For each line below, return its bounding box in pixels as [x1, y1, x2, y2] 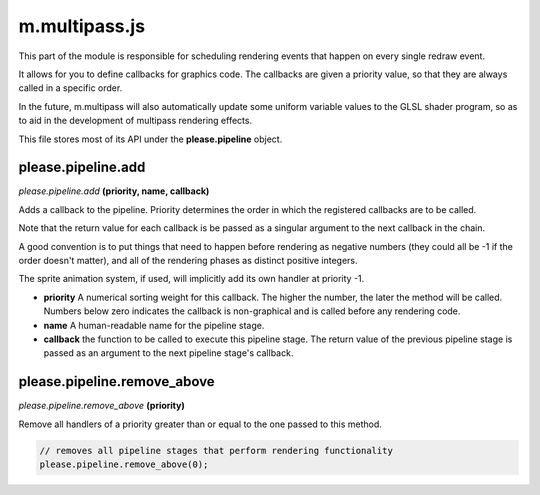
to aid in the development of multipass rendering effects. [18, 115, 253, 127]
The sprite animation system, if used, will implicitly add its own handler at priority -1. [18, 273, 365, 285]
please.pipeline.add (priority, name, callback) [18, 185, 210, 197]
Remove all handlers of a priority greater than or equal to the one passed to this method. [18, 418, 382, 430]
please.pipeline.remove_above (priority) [18, 400, 185, 412]
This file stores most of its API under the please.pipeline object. [18, 133, 283, 145]
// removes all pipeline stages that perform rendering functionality [39, 445, 394, 456]
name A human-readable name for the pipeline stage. [43, 319, 265, 331]
